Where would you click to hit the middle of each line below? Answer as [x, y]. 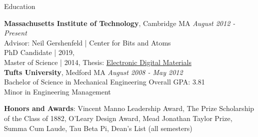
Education [20, 6]
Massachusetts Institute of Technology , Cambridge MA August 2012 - [120, 23]
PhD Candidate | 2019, [39, 52]
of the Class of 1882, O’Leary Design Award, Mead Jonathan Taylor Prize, [118, 118]
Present [15, 33]
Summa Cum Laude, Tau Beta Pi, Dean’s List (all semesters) [98, 128]
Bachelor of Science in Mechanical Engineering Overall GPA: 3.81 [104, 82]
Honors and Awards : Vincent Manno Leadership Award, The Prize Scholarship [129, 108]
